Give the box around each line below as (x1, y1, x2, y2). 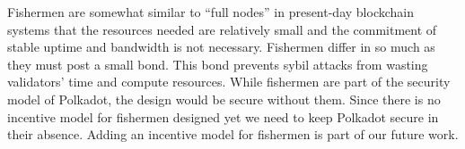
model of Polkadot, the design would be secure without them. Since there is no (7, 89, 441, 108)
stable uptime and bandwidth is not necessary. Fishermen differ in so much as (7, 37, 435, 56)
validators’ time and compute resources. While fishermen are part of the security (7, 72, 451, 91)
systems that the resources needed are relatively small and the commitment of (7, 20, 437, 38)
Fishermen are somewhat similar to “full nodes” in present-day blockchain (7, 3, 414, 21)
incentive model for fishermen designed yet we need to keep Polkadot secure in (7, 107, 439, 126)
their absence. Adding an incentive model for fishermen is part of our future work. (7, 125, 459, 144)
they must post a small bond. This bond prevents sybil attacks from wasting (7, 54, 428, 73)
